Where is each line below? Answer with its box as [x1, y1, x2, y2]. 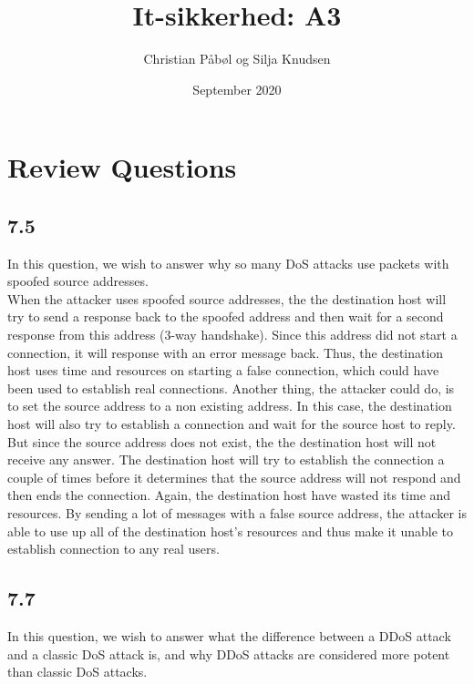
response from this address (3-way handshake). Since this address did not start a [7, 325, 458, 344]
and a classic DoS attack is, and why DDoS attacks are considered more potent [7, 644, 450, 663]
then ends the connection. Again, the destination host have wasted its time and [7, 485, 451, 505]
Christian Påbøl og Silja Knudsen [143, 49, 331, 68]
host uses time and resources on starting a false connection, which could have [7, 361, 439, 380]
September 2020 [192, 79, 282, 98]
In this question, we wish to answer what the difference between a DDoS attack [7, 627, 451, 645]
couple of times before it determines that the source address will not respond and [7, 467, 461, 486]
